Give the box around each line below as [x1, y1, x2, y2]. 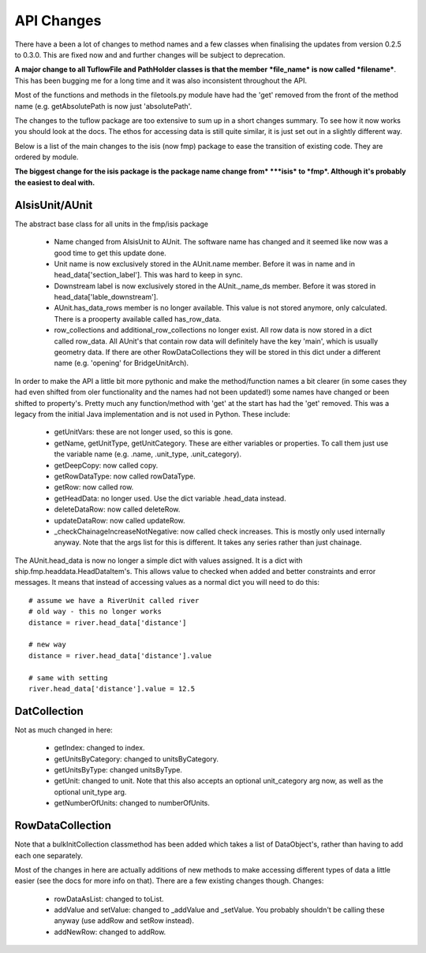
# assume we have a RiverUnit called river [28, 596, 200, 605]
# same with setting [28, 673, 108, 682]
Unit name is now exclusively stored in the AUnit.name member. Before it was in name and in [54, 259, 355, 268]
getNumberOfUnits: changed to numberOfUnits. [54, 799, 211, 808]
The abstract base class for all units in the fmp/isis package [14, 219, 209, 229]
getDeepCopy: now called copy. [54, 460, 159, 470]
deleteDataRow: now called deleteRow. [54, 504, 181, 514]
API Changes [14, 12, 102, 29]
